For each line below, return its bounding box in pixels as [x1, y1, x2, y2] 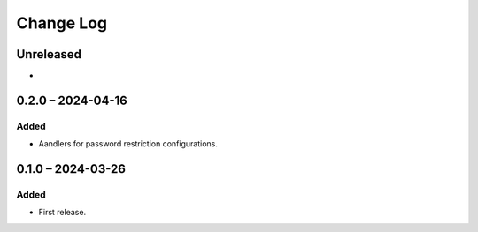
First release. [38, 207, 87, 218]
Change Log [16, 13, 108, 33]
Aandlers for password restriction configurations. [38, 138, 219, 149]
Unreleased [16, 47, 82, 62]
